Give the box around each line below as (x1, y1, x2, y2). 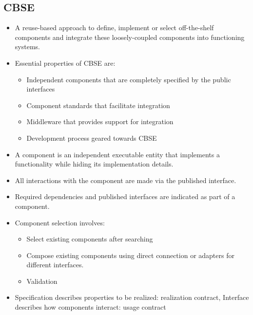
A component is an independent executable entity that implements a (15, 149, 220, 159)
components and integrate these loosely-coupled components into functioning (15, 32, 245, 42)
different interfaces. (26, 259, 84, 270)
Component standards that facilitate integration (26, 100, 170, 110)
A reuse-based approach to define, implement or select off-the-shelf (15, 22, 214, 33)
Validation (26, 276, 58, 286)
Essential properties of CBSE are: (15, 57, 116, 68)
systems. (15, 41, 40, 52)
